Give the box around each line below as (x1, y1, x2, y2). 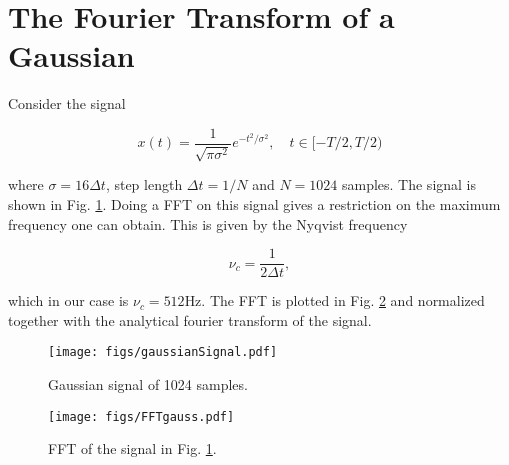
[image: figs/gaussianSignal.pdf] (48, 345, 278, 360)
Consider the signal (8, 93, 126, 114)
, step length (105, 174, 183, 195)
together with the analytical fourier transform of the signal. (8, 309, 372, 330)
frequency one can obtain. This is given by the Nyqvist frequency (8, 213, 408, 234)
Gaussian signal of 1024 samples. (48, 374, 248, 395)
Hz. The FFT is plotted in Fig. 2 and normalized (184, 290, 485, 311)
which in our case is (8, 290, 129, 311)
